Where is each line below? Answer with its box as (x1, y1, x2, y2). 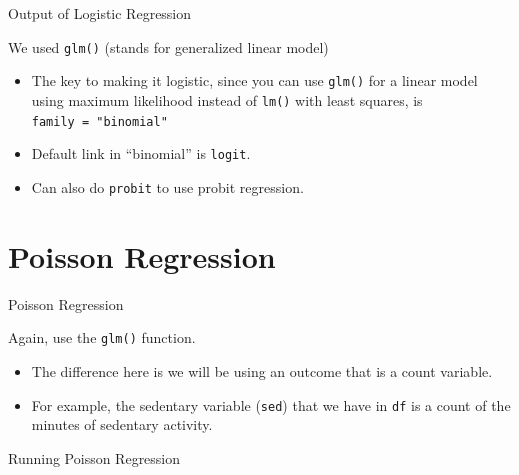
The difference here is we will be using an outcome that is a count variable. (31, 360, 493, 381)
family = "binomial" (31, 114, 168, 129)
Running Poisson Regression (8, 447, 181, 468)
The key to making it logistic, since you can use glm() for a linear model (31, 70, 478, 91)
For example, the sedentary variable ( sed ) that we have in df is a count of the (31, 394, 511, 415)
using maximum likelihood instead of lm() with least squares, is (31, 89, 423, 110)
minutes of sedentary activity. (31, 414, 213, 435)
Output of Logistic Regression (8, 3, 192, 23)
